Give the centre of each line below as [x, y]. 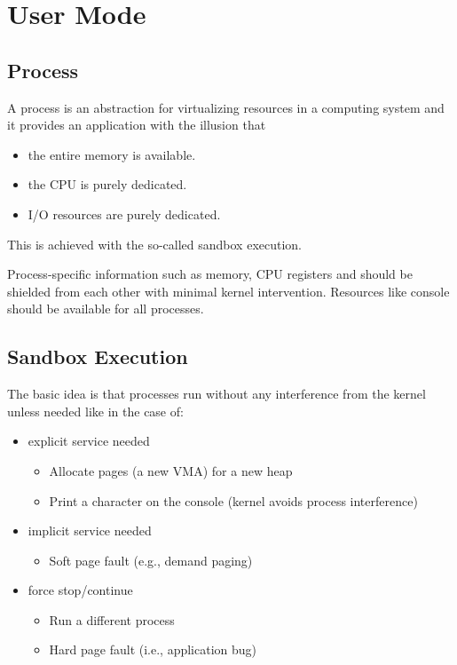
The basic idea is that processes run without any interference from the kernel [217, 394]
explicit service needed [89, 441]
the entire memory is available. [112, 154]
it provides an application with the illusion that [137, 125]
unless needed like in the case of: [95, 411]
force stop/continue [80, 590]
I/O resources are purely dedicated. [124, 214]
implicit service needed [90, 530]
